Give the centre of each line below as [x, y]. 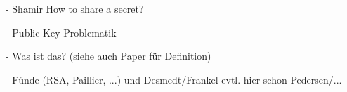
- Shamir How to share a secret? [75, 8]
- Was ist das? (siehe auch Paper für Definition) [109, 56]
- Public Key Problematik [61, 32]
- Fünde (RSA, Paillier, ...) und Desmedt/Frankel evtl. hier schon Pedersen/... [174, 79]
